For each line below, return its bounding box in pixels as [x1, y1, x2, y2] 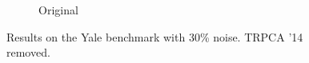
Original [38, 2, 78, 18]
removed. [6, 44, 50, 61]
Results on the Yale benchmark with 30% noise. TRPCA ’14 [6, 28, 303, 45]
